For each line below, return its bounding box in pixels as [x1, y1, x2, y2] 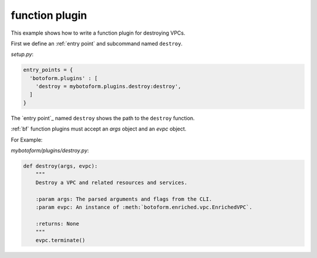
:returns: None [35, 220, 79, 227]
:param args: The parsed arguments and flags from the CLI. [35, 196, 213, 202]
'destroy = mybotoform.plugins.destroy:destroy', [35, 83, 181, 90]
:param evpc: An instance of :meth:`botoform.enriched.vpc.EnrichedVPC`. [35, 203, 252, 210]
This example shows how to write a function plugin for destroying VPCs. [11, 29, 186, 36]
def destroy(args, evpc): [23, 163, 98, 170]
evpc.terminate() [35, 237, 86, 243]
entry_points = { [23, 66, 73, 73]
